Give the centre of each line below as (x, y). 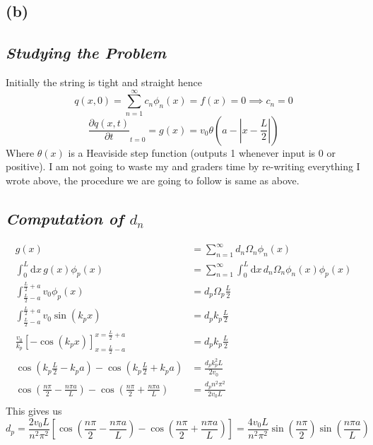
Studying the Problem (86, 53)
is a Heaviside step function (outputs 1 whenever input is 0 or (202, 152)
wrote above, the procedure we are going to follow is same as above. (153, 180)
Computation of (65, 218)
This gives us (34, 411)
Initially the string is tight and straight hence (104, 82)
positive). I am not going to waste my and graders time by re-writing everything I (183, 166)
